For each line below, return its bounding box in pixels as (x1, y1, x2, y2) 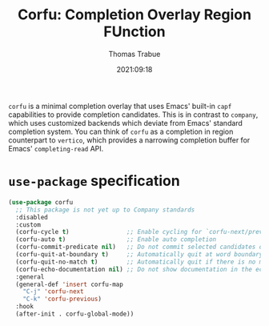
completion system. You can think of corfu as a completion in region (8, 127, 234, 136)
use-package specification (8, 172, 180, 190)
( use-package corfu (8, 198, 74, 206)
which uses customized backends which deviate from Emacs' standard (8, 118, 243, 127)
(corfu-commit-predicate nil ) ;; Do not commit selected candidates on (15, 243, 267, 252)
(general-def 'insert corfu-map (15, 280, 124, 288)
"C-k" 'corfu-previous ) (22, 295, 102, 304)
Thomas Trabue (108, 49, 161, 58)
